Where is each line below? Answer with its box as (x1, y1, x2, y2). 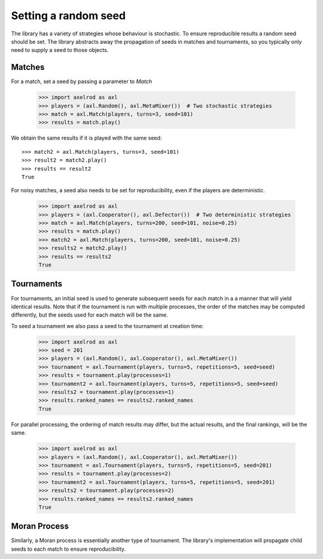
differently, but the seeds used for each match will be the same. (11, 311, 168, 318)
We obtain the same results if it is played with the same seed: (11, 135, 162, 142)
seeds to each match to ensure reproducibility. (11, 545, 126, 552)
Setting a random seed (11, 9, 126, 22)
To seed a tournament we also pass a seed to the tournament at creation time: (11, 322, 204, 329)
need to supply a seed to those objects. (11, 47, 109, 54)
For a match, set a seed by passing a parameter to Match (11, 78, 153, 85)
